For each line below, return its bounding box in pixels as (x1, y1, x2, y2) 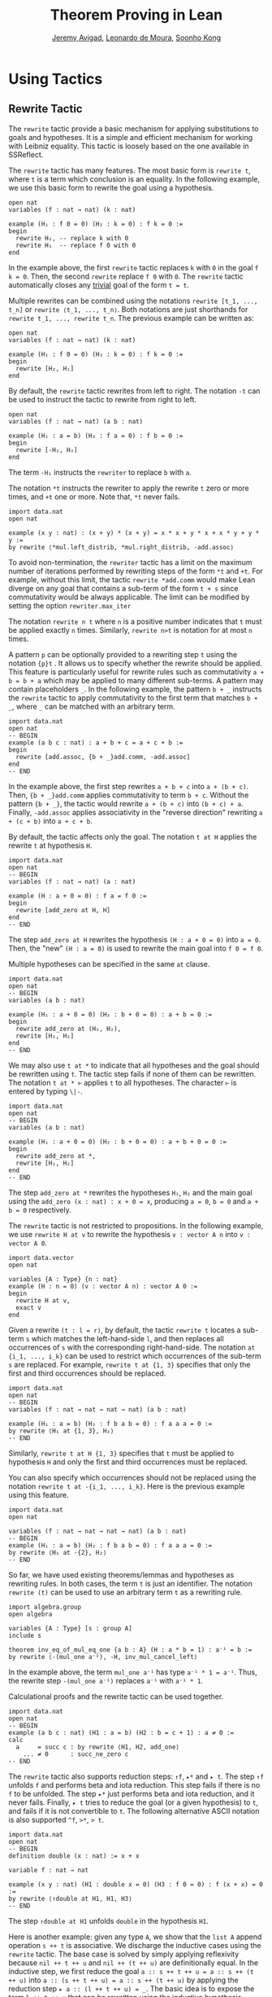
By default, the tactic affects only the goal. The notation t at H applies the (8, 832, 257, 841)
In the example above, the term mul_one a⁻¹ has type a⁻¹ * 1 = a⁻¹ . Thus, (8, 1667, 257, 1677)
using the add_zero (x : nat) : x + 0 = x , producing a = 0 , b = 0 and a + (8, 1196, 259, 1206)
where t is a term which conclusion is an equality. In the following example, (8, 173, 260, 184)
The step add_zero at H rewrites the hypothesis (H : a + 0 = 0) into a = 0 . (8, 934, 261, 944)
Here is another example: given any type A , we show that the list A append (8, 1932, 262, 1942)
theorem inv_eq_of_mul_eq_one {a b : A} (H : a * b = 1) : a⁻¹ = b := (8, 1645, 253, 1654)
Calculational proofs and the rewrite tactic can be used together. (8, 1692, 224, 1701)
